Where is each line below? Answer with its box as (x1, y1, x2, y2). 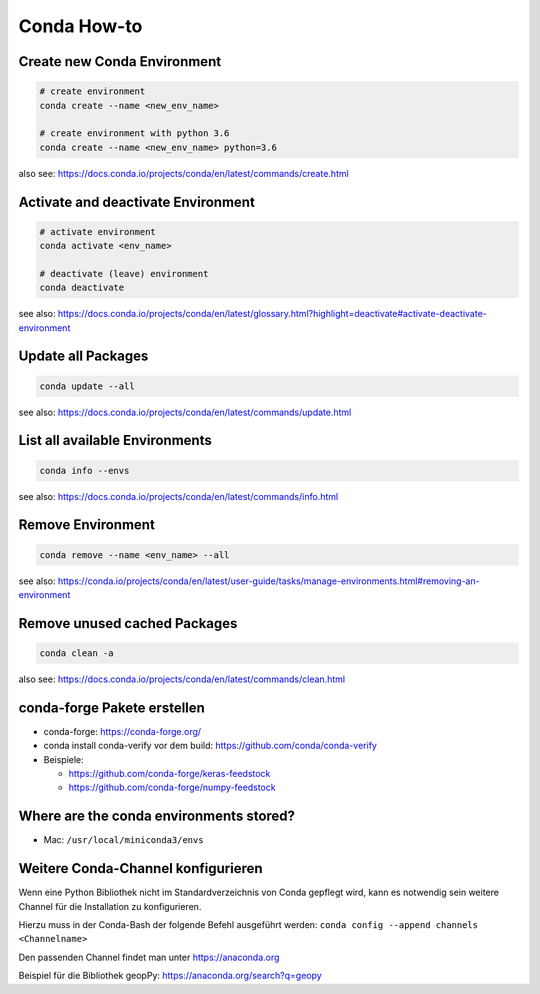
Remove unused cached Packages (18, 615, 238, 632)
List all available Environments (18, 432, 212, 449)
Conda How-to (18, 15, 143, 37)
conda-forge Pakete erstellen (18, 699, 205, 716)
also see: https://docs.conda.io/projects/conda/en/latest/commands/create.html (18, 167, 349, 179)
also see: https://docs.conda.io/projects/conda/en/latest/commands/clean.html (18, 673, 345, 685)
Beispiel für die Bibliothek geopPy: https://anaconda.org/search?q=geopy (18, 970, 322, 982)
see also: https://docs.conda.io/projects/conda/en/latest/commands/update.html (18, 406, 352, 418)
